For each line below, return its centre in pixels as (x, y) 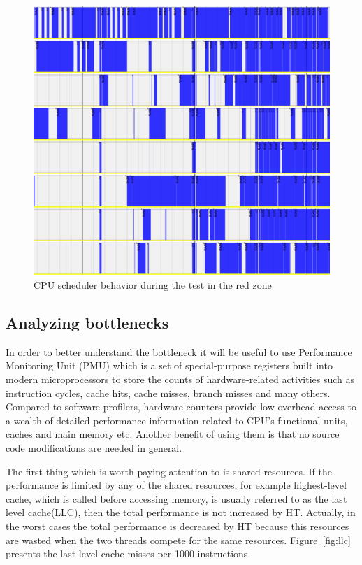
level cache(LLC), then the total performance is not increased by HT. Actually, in (181, 512)
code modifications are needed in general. (94, 448)
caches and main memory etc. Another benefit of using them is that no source (173, 434)
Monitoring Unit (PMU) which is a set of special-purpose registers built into (169, 365)
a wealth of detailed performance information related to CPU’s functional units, (177, 420)
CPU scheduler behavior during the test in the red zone (153, 285)
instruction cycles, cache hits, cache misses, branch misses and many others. (168, 393)
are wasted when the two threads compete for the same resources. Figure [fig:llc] (178, 539)
